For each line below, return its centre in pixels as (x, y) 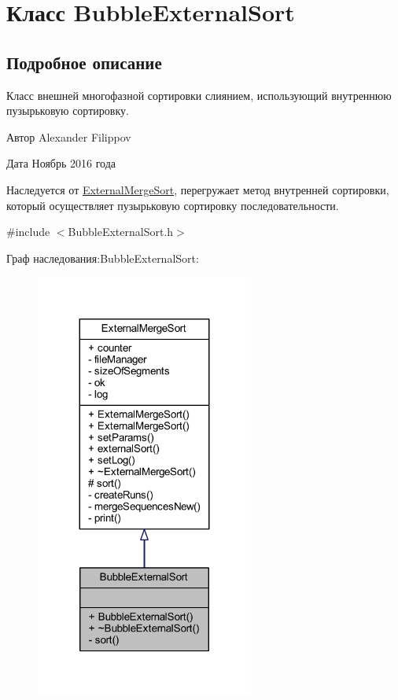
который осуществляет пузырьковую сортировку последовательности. (173, 205)
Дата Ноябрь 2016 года (61, 163)
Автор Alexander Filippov (69, 136)
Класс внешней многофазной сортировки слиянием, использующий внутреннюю (199, 95)
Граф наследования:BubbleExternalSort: (103, 258)
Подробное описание (84, 62)
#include (28, 232)
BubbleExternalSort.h (121, 232)
